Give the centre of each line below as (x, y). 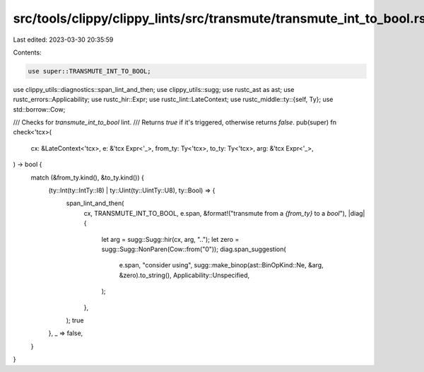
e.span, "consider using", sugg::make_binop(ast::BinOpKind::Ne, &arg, (222, 265)
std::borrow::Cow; (39, 109)
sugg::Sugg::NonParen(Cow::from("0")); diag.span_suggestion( (194, 249)
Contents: (27, 52)
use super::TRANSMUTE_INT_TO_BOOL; (89, 71)
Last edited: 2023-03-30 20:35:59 (63, 40)
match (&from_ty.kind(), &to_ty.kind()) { (87, 178)
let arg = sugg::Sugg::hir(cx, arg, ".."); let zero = (170, 239)
